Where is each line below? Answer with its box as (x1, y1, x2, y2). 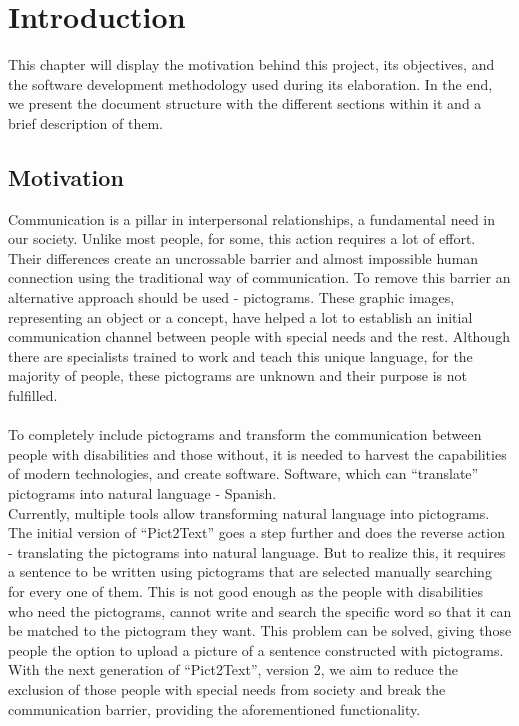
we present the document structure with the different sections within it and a (8, 93, 482, 114)
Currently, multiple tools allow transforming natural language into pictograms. (8, 502, 490, 523)
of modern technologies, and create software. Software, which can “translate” (8, 463, 479, 484)
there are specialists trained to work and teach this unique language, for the (8, 345, 473, 366)
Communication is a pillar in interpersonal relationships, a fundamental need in (8, 208, 496, 229)
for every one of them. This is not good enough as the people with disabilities (8, 580, 483, 601)
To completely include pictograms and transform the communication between (8, 424, 482, 445)
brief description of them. (8, 112, 163, 133)
